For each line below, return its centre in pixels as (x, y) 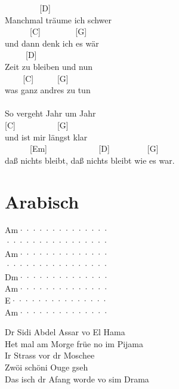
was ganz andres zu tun (48, 90)
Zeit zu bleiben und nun (49, 66)
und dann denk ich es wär (52, 43)
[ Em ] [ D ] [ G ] (94, 148)
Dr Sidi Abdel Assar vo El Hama (65, 332)
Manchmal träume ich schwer (58, 19)
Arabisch (42, 201)
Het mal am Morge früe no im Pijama (74, 343)
